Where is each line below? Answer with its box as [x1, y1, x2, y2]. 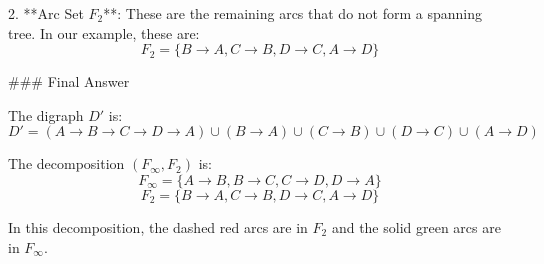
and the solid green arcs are [331, 216, 501, 237]
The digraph [8, 104, 84, 125]
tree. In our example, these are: [8, 22, 200, 43]
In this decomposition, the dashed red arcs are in [8, 216, 308, 237]
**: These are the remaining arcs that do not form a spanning [103, 3, 483, 23]
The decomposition [8, 153, 125, 174]
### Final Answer [8, 71, 130, 92]
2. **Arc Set [8, 3, 84, 23]
